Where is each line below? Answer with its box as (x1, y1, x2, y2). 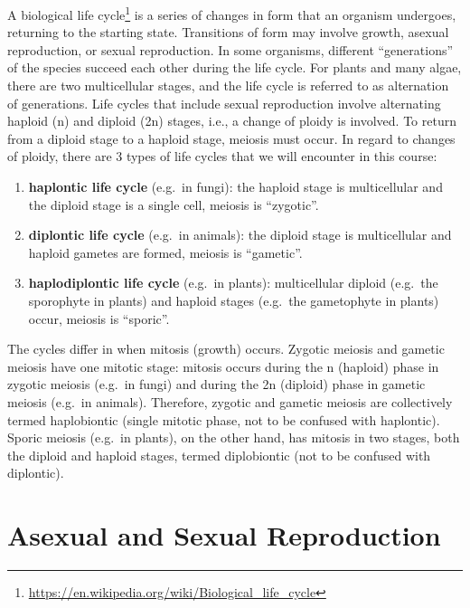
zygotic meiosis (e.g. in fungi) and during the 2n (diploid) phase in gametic (7, 375, 426, 394)
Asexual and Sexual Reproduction (7, 517, 441, 554)
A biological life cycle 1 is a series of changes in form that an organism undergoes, (7, 3, 456, 24)
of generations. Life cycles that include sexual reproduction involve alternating (7, 93, 441, 112)
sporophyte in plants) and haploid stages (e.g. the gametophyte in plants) (28, 290, 439, 309)
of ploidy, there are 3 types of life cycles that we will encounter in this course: (7, 147, 437, 166)
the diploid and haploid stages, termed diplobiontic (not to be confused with (7, 445, 431, 464)
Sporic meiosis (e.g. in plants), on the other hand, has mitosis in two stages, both (7, 428, 460, 447)
